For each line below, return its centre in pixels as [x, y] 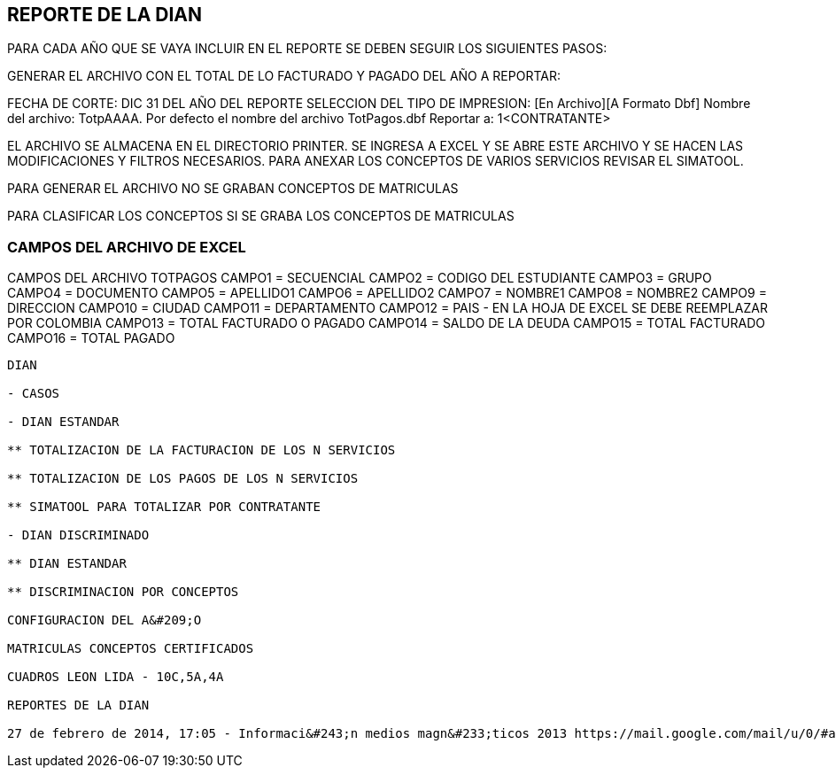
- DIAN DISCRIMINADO [78, 535]
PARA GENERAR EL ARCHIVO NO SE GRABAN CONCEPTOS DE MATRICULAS [233, 189]
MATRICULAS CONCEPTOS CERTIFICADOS [131, 649]
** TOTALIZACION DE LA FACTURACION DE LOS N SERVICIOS [201, 450]
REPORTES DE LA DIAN [78, 705]
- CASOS [34, 394]
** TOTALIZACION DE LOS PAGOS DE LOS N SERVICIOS [183, 479]
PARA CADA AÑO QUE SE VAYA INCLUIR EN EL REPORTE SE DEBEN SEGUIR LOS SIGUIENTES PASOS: [307, 49]
